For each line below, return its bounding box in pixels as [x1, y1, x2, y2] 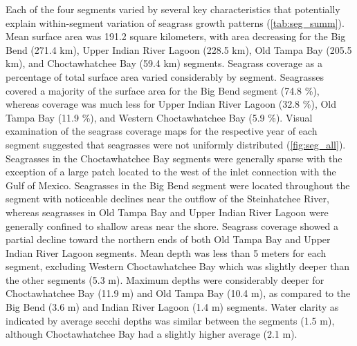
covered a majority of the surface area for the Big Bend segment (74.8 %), [6, 83, 320, 97]
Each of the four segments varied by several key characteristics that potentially [6, 2, 340, 16]
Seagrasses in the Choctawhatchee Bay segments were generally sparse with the [6, 151, 342, 165]
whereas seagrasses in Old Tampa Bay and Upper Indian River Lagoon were [6, 204, 329, 219]
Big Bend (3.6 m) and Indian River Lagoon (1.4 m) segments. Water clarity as [6, 300, 339, 314]
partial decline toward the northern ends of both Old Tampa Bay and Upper [6, 232, 331, 247]
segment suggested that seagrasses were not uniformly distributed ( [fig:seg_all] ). [6, 137, 346, 151]
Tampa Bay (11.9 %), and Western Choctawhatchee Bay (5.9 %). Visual [6, 110, 313, 124]
